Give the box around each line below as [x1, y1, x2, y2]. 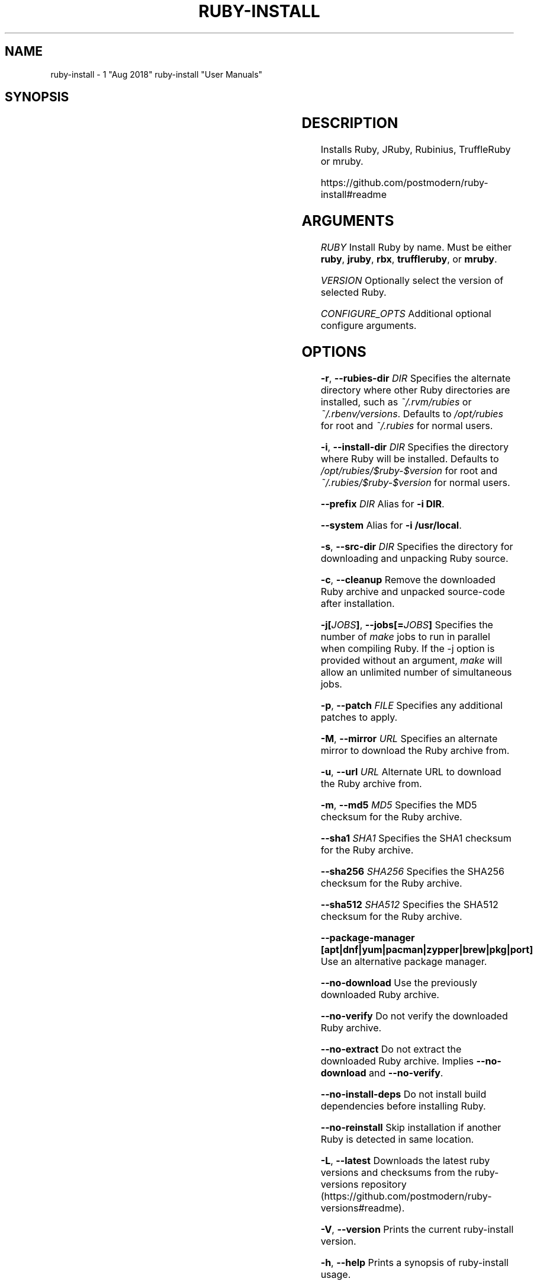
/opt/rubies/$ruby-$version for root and [320, 464, 497, 477]
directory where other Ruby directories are [320, 383, 510, 396]
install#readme [320, 188, 387, 201]
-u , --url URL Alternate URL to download [320, 765, 501, 778]
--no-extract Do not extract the [320, 1043, 462, 1055]
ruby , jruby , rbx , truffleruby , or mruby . [320, 253, 497, 266]
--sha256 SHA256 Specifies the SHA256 [320, 865, 504, 877]
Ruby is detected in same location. [320, 1133, 474, 1145]
